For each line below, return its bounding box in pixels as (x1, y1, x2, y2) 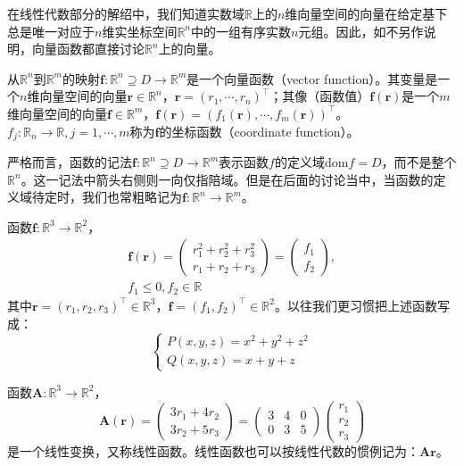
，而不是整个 (381, 153, 457, 171)
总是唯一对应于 (7, 21, 95, 40)
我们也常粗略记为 (81, 187, 182, 206)
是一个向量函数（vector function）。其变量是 (186, 69, 438, 87)
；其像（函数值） (269, 87, 370, 105)
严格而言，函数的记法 (7, 153, 132, 171)
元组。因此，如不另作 (298, 21, 424, 40)
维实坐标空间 (102, 21, 178, 40)
